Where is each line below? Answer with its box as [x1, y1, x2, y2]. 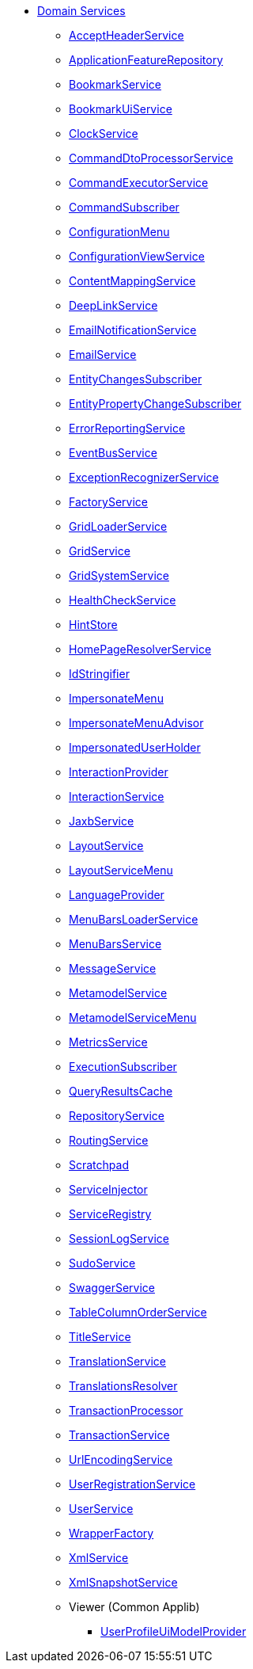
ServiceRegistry [69, 1207, 152, 1221]
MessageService [69, 962, 157, 975]
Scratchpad [69, 1158, 129, 1172]
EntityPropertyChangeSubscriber [69, 397, 242, 410]
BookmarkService [69, 78, 161, 91]
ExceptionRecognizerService [69, 471, 219, 484]
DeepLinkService [69, 299, 158, 312]
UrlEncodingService [69, 1453, 173, 1466]
